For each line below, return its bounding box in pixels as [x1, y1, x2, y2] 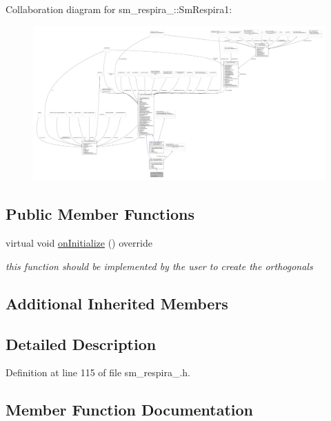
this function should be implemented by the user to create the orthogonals [6, 258, 313, 273]
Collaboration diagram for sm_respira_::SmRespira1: [6, 2, 232, 16]
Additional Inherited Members [6, 292, 228, 314]
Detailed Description [6, 333, 157, 354]
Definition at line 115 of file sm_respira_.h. [6, 365, 191, 380]
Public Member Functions [6, 203, 194, 225]
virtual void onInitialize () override [6, 236, 152, 250]
